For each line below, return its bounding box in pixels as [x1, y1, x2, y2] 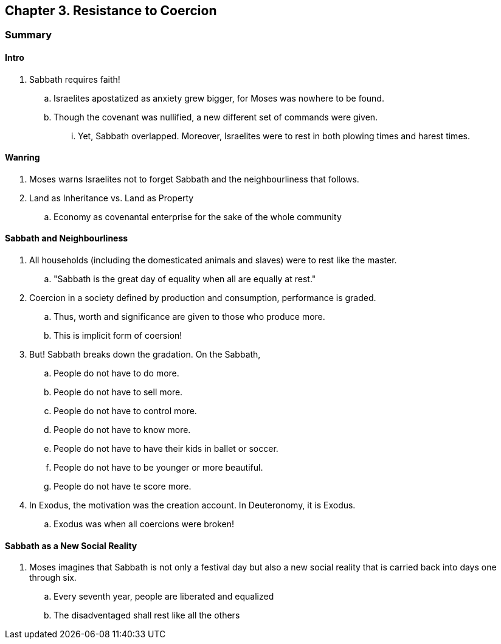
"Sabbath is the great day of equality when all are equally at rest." [54, 274, 316, 285]
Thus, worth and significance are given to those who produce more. [54, 311, 325, 322]
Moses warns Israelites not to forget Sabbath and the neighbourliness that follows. [29, 173, 359, 184]
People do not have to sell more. [54, 387, 183, 398]
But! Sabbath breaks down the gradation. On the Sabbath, [29, 349, 261, 360]
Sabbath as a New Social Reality [5, 540, 137, 551]
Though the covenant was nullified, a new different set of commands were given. [54, 111, 378, 122]
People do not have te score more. [54, 481, 192, 492]
